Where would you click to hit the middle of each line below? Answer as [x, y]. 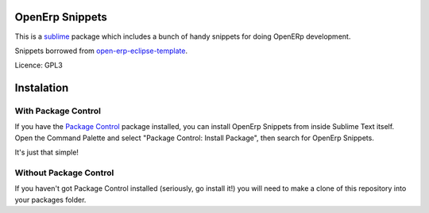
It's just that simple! [47, 152]
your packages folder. [50, 200]
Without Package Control [64, 173]
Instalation [42, 88]
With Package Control [58, 111]
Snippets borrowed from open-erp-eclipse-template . [101, 51]
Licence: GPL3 [39, 65]
